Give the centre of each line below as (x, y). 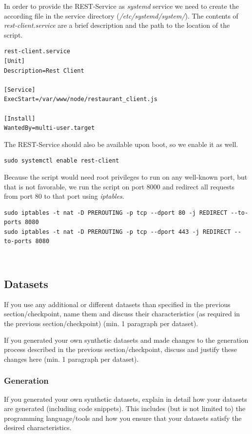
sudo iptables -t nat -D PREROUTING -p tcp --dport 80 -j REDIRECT (116, 213)
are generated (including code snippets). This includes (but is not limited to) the (125, 408)
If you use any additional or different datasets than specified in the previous (117, 304)
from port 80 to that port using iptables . (64, 196)
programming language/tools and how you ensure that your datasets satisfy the (123, 418)
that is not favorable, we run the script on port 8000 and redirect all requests (119, 186)
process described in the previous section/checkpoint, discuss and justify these (121, 349)
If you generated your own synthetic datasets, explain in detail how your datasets (126, 399)
